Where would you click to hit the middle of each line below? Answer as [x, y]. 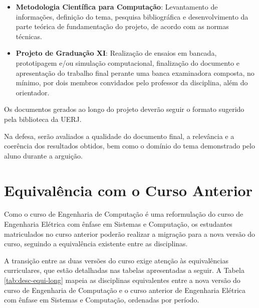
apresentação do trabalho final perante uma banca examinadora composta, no [135, 72]
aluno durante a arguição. [43, 155]
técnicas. [29, 36]
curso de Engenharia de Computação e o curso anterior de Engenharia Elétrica [125, 290]
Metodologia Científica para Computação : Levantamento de [117, 7]
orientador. [33, 92]
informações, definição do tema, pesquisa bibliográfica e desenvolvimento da [132, 16]
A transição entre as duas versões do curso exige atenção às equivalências [116, 260]
